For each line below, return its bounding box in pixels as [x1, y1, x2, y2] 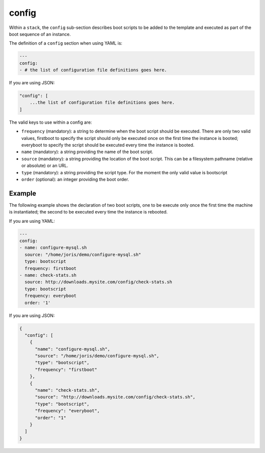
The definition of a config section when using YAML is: [9, 40, 123, 46]
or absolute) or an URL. [21, 162, 69, 169]
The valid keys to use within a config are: [9, 119, 92, 125]
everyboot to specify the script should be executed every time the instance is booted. [21, 142, 195, 148]
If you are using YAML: [9, 218, 55, 224]
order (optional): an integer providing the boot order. [21, 176, 130, 182]
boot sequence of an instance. [9, 31, 71, 37]
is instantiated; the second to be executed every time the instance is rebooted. [9, 209, 168, 215]
